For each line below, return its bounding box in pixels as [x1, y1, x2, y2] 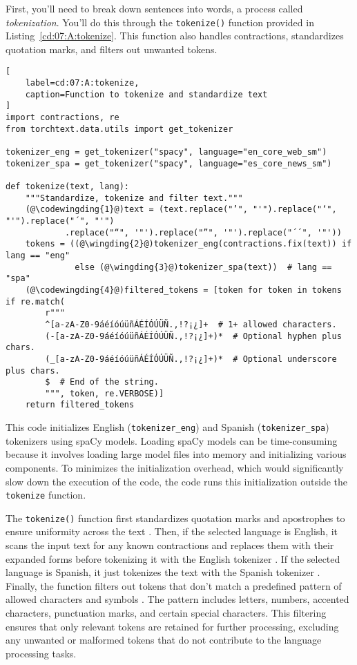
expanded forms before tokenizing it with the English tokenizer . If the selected [6, 551, 340, 566]
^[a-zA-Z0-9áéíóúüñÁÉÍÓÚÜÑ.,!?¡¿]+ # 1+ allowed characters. [45, 319, 337, 329]
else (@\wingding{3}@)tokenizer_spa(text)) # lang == [75, 262, 332, 272]
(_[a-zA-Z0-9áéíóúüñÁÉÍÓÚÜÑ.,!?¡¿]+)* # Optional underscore [45, 354, 337, 364]
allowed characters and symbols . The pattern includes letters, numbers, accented [6, 592, 349, 606]
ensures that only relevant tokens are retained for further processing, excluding [6, 619, 339, 633]
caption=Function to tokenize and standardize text [25, 89, 268, 99]
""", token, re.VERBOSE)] [45, 388, 164, 398]
